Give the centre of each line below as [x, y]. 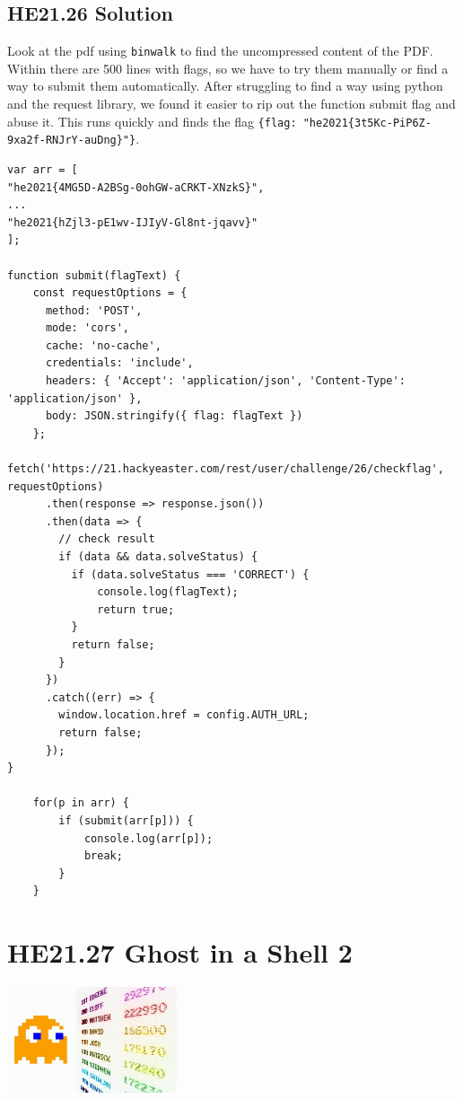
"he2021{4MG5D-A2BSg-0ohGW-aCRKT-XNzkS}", [136, 187]
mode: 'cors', [87, 328]
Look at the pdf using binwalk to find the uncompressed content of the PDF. [220, 51]
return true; [136, 609]
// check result [107, 539]
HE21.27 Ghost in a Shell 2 [180, 952]
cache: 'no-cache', [103, 345]
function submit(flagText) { [94, 275]
